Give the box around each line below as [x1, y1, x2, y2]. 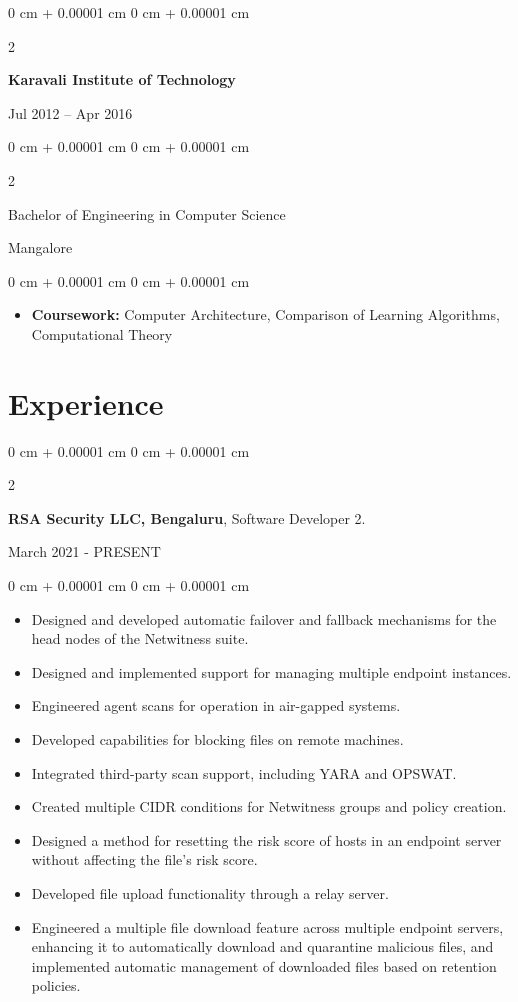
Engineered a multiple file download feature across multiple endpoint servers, [31, 916, 504, 937]
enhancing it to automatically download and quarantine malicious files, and [31, 936, 494, 957]
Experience [8, 382, 164, 423]
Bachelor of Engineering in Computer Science [8, 203, 286, 224]
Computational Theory [31, 323, 173, 344]
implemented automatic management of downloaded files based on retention [31, 955, 497, 976]
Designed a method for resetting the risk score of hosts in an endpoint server [31, 829, 502, 850]
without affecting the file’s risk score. [31, 849, 258, 870]
